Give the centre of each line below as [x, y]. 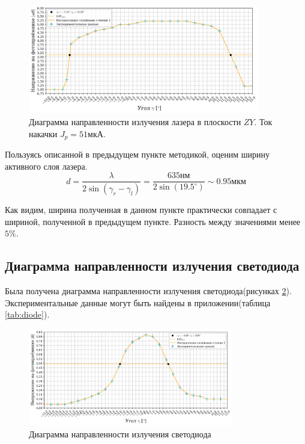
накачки [43, 133]
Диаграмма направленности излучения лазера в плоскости [135, 121]
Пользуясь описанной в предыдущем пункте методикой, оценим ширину [137, 154]
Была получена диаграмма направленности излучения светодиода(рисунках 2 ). [148, 291]
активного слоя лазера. [46, 166]
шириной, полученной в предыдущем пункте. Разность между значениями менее [153, 221]
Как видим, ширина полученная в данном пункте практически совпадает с [141, 210]
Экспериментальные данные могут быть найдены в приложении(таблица [138, 302]
